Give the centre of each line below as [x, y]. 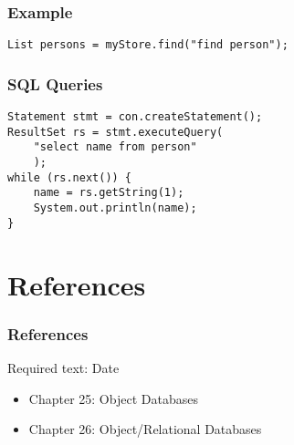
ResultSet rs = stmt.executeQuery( [115, 132]
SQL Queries [55, 83]
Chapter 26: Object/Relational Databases [145, 429]
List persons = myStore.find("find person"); [148, 45]
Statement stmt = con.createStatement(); [135, 117]
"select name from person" [115, 147]
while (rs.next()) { [70, 177]
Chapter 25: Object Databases [113, 398]
